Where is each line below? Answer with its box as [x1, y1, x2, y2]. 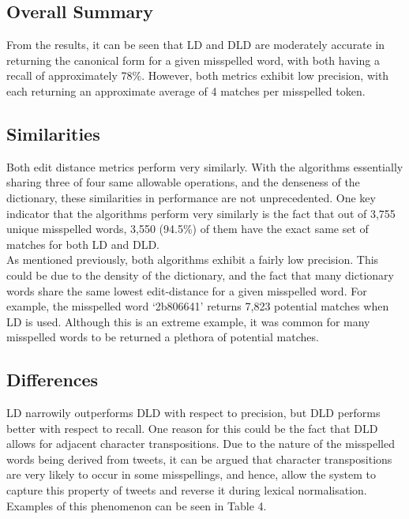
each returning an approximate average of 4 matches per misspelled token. [6, 82, 366, 99]
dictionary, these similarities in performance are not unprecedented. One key [6, 189, 376, 205]
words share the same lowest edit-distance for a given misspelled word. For [6, 282, 367, 299]
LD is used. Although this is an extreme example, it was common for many [6, 313, 370, 329]
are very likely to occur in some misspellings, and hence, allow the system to [6, 466, 376, 483]
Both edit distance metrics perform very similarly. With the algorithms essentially [6, 158, 403, 175]
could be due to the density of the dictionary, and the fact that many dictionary [6, 266, 394, 283]
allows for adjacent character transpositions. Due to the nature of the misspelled [6, 435, 396, 452]
